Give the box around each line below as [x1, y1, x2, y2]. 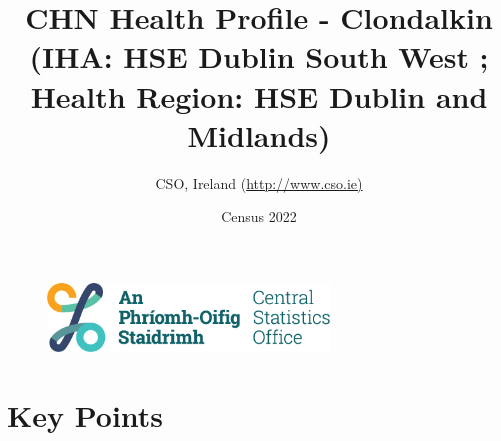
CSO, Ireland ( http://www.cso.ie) [155, 172, 363, 193]
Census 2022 [221, 206, 297, 227]
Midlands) [187, 114, 331, 155]
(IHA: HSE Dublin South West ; [29, 36, 489, 77]
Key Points [7, 394, 164, 435]
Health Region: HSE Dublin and [30, 75, 488, 116]
